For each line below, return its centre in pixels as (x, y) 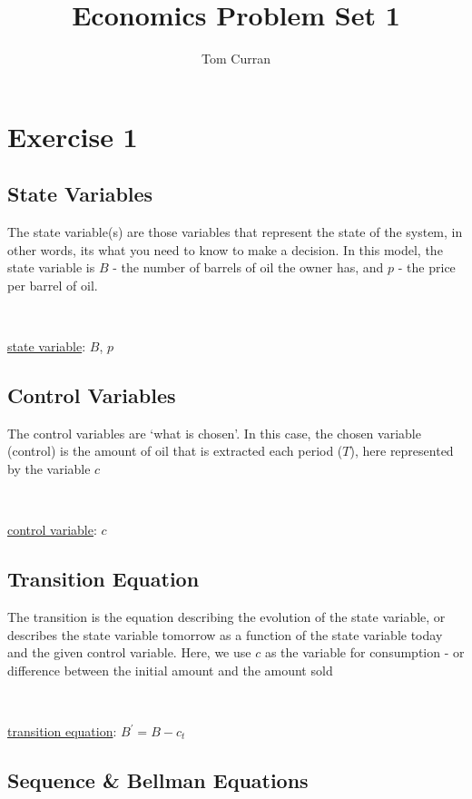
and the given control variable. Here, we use (129, 652)
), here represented (402, 451)
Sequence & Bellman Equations (158, 780)
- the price (427, 267)
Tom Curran (236, 59)
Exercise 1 (73, 136)
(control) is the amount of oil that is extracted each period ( (175, 451)
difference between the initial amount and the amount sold (170, 670)
